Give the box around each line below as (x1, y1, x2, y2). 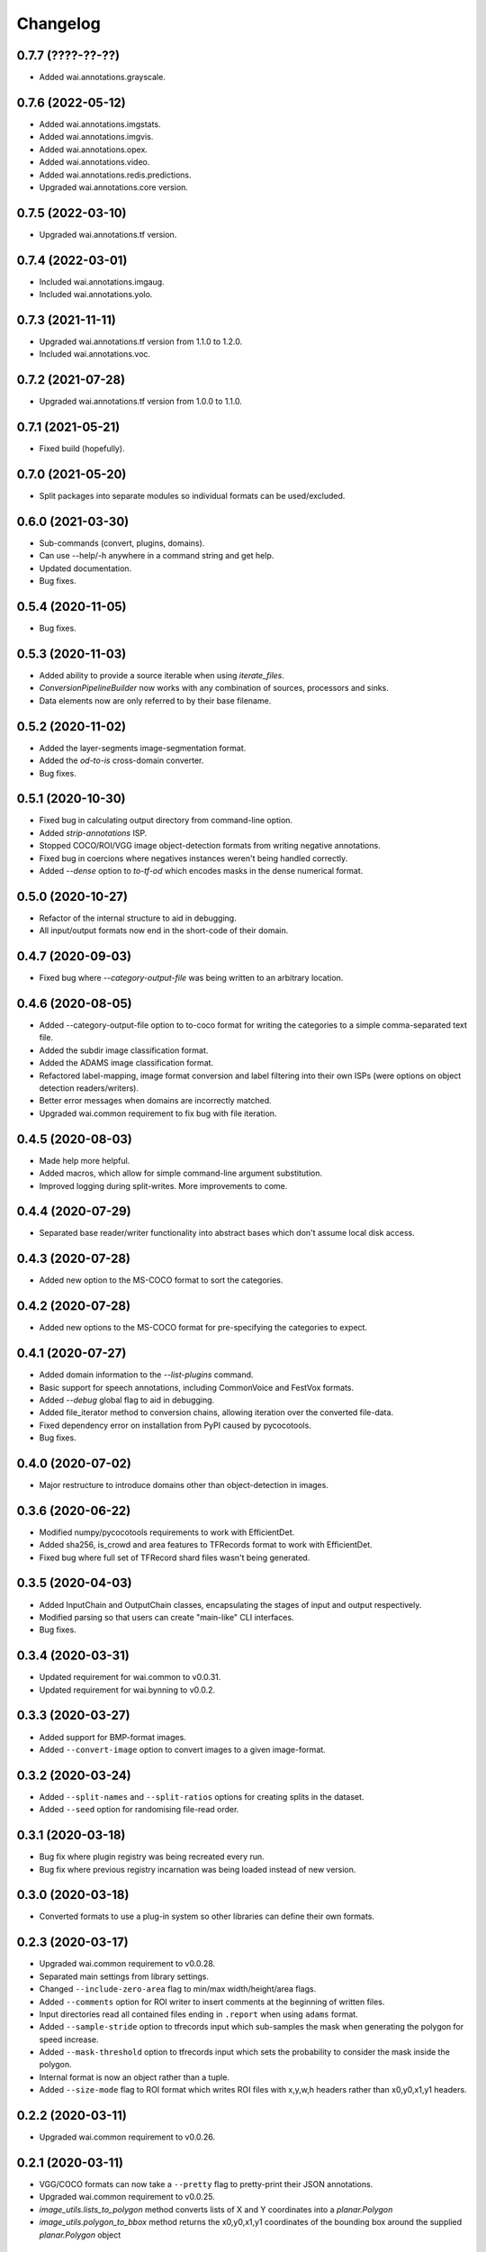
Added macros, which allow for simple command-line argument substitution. (39, 1167, 323, 1179)
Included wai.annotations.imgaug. (39, 276, 166, 287)
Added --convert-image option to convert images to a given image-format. (39, 1744, 326, 1755)
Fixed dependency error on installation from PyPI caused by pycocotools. (39, 1420, 312, 1430)
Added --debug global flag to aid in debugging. (39, 1394, 215, 1405)
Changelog (16, 14, 101, 33)
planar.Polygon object (39, 2229, 121, 2240)
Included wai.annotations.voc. (39, 349, 151, 359)
